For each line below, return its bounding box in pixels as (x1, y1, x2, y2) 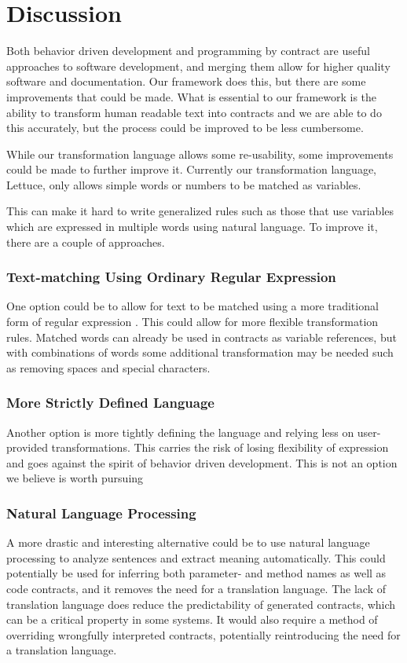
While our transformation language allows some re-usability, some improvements (6, 145, 394, 162)
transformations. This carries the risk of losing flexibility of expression (51, 439, 389, 456)
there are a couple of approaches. (6, 233, 165, 250)
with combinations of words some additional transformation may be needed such (6, 344, 394, 361)
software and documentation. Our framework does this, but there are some (6, 73, 366, 90)
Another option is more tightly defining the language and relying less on (6, 423, 354, 440)
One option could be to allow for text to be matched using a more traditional (6, 298, 379, 314)
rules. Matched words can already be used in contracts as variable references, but (6, 328, 397, 345)
